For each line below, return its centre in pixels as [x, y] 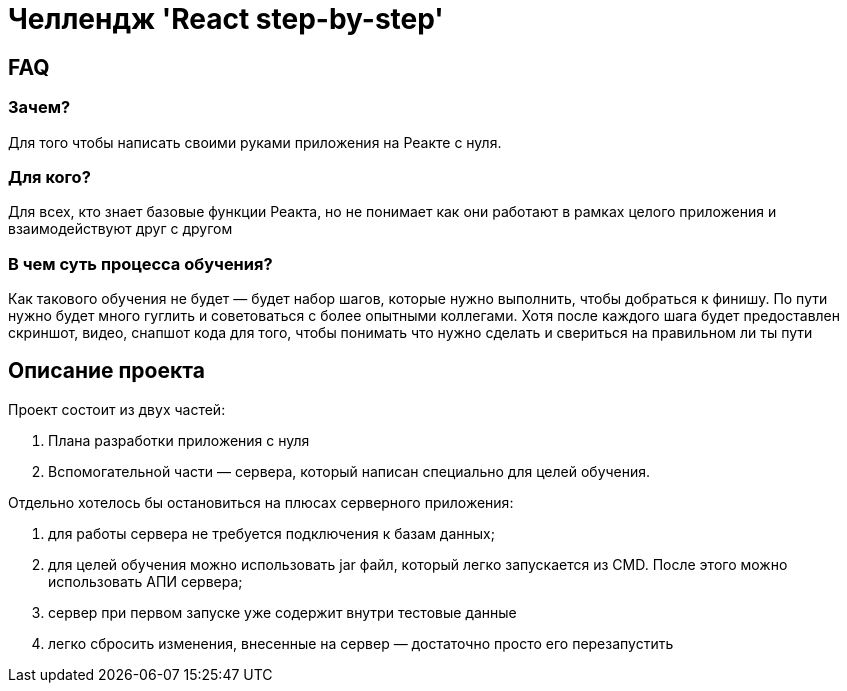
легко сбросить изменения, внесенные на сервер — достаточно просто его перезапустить [361, 643]
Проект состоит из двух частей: [117, 409]
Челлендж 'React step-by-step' [226, 19]
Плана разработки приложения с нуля [179, 440]
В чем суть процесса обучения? [140, 263]
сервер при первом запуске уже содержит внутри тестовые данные [282, 612]
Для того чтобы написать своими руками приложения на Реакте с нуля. [255, 142]
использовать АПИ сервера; [145, 581]
